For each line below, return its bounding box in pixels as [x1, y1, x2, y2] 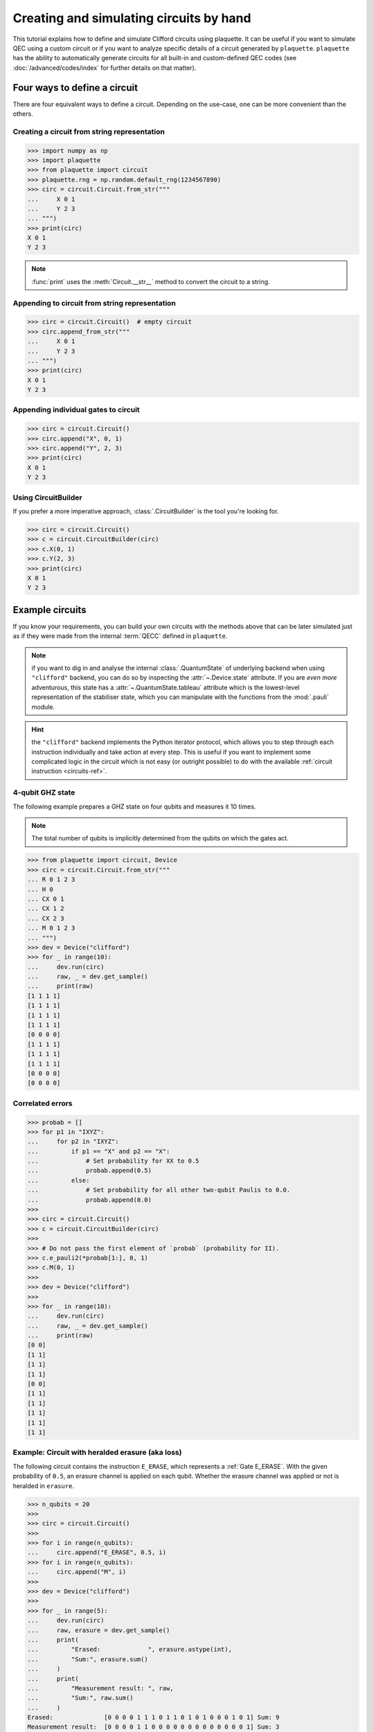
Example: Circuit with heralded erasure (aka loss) [12, 1448, 182, 1458]
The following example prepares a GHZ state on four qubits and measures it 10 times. [12, 802, 256, 811]
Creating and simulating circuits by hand [12, 10, 251, 26]
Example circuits [12, 603, 87, 616]
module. [31, 702, 55, 711]
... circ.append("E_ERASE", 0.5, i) [27, 1548, 166, 1557]
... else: [27, 1176, 90, 1184]
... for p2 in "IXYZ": [27, 1138, 119, 1146]
